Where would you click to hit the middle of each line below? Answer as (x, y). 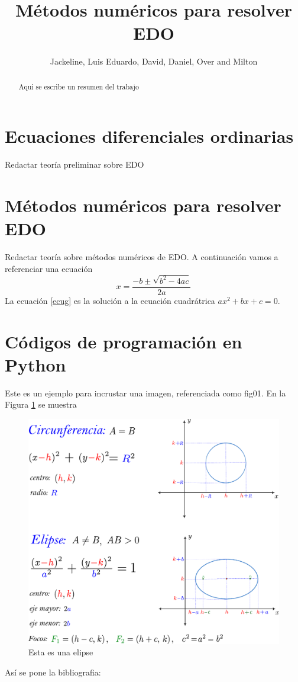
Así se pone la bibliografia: (53, 672)
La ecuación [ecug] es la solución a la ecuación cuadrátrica (110, 300)
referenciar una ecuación (49, 268)
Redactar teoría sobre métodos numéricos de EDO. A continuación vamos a (142, 257)
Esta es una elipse (61, 652)
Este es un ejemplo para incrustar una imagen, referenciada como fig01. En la (145, 393)
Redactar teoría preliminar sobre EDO (74, 164)
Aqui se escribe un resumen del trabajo (79, 86)
